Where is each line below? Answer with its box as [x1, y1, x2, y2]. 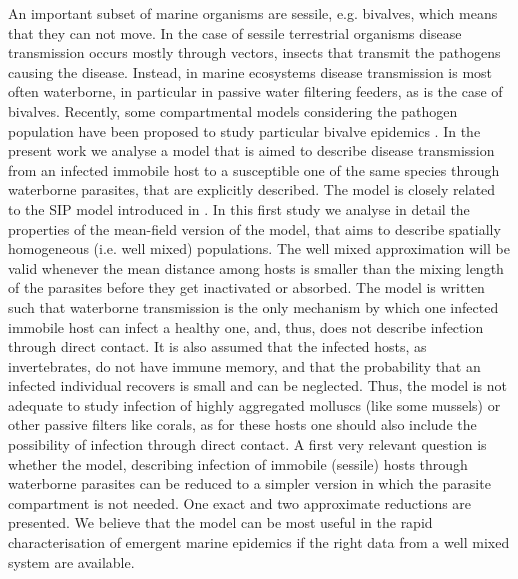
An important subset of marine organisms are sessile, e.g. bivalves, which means [8, 3, 498, 23]
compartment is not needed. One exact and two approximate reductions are [8, 492, 472, 513]
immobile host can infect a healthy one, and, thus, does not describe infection [8, 316, 484, 337]
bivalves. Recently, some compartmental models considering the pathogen [8, 100, 458, 121]
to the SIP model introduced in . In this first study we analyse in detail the [8, 198, 470, 219]
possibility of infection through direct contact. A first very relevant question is [8, 434, 487, 455]
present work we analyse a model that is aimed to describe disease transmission [8, 140, 495, 161]
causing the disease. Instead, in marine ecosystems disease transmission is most [8, 61, 493, 82]
